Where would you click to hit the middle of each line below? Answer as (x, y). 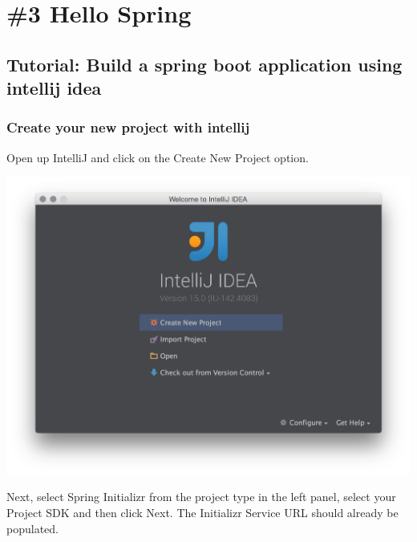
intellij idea (54, 88)
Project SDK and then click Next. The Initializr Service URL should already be (202, 513)
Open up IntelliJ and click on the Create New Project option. (158, 157)
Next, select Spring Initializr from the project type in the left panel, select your (201, 497)
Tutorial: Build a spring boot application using (204, 64)
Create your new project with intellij (128, 127)
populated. (32, 528)
